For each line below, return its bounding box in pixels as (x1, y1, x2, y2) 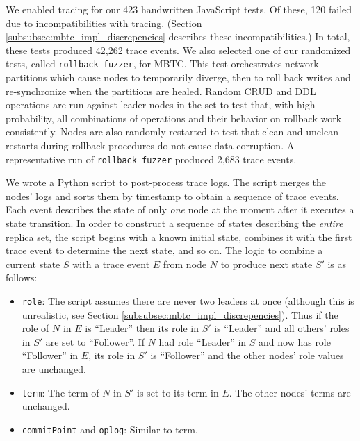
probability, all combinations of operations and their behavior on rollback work (6, 110, 342, 125)
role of (22, 321, 49, 335)
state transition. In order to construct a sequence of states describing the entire (6, 216, 343, 231)
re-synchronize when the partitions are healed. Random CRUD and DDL (6, 83, 316, 98)
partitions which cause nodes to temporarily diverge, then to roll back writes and (6, 70, 351, 85)
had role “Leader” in (158, 334, 247, 349)
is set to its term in (137, 385, 219, 399)
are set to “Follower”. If (45, 334, 145, 349)
